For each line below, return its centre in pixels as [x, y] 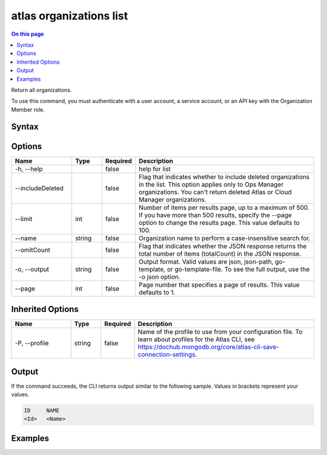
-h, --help [29, 168]
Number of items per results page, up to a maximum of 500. [224, 207]
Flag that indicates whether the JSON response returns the [223, 246]
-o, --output [32, 269]
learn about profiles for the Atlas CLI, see [196, 339]
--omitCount [33, 250]
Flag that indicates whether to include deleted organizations [224, 177]
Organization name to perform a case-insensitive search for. [224, 238]
